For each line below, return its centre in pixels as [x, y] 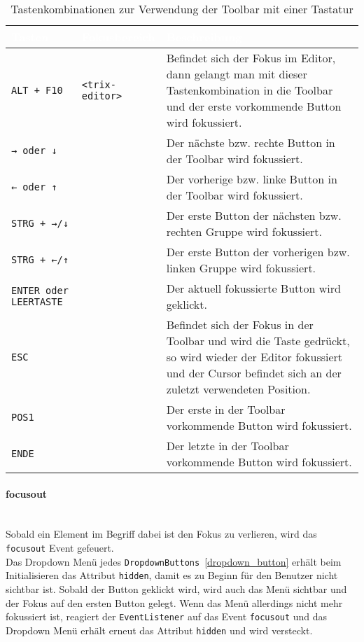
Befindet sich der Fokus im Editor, [251, 58]
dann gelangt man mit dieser [237, 74]
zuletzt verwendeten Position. [238, 389]
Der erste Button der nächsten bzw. [254, 215]
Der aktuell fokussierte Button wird [253, 288]
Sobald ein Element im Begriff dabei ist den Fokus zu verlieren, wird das [161, 534]
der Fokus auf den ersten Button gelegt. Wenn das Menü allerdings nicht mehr [174, 602]
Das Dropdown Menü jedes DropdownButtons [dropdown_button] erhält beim [174, 561]
